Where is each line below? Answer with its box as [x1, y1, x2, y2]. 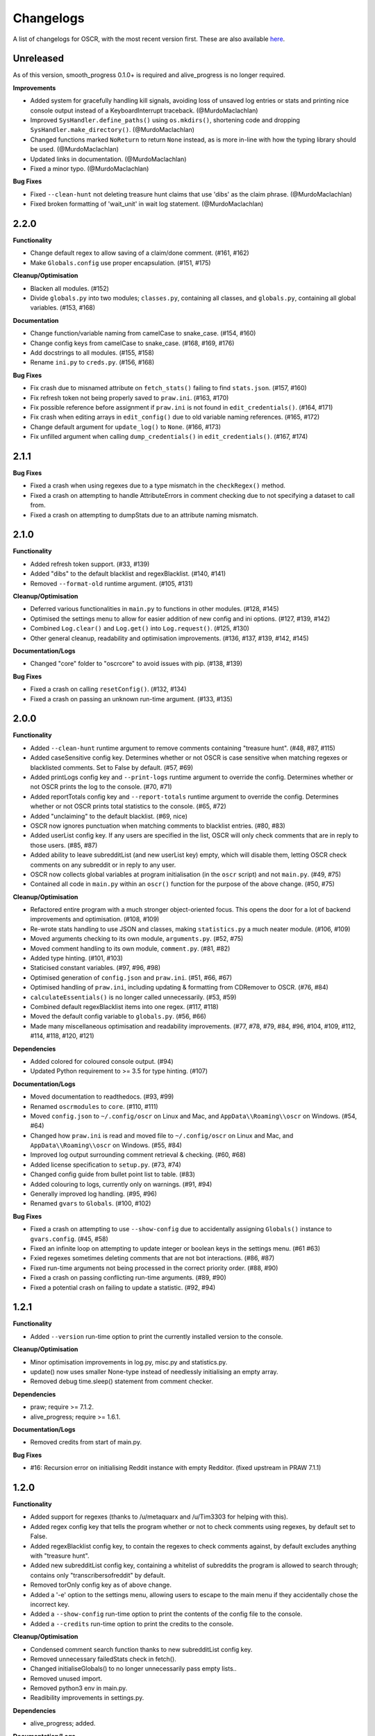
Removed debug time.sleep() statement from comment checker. [30, 1377, 213, 1385]
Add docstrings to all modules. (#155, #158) [30, 348, 154, 357]
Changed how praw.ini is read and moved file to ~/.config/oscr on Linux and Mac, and [30, 1131, 294, 1140]
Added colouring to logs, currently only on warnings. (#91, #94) [30, 1180, 212, 1188]
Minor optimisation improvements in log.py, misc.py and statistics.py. [30, 1358, 228, 1366]
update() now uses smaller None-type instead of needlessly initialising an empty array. [30, 1368, 278, 1376]
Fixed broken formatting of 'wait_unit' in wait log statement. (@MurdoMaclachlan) [30, 200, 264, 208]
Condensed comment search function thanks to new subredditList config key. [30, 1645, 253, 1653]
